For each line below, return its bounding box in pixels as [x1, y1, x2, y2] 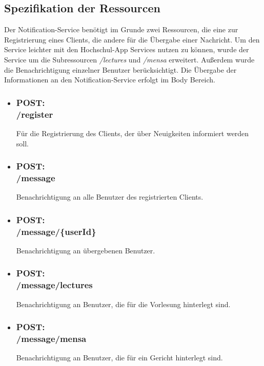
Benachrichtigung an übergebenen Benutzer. [16, 245, 155, 255]
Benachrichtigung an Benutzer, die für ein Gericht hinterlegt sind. [16, 352, 223, 363]
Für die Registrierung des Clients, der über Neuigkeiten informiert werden [16, 127, 249, 138]
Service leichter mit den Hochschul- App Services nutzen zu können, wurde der [4, 44, 249, 55]
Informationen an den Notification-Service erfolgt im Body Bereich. [4, 74, 216, 85]
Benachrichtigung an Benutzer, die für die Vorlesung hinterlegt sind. [16, 298, 231, 309]
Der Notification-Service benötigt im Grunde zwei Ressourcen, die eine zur [4, 24, 238, 35]
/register [16, 107, 53, 120]
